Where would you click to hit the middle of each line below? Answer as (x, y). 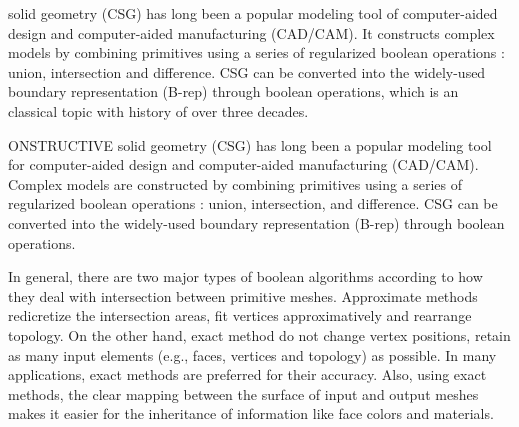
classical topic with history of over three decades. (158, 110)
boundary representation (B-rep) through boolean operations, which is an (233, 91)
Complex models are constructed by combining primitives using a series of (235, 183)
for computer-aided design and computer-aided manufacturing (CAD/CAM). (243, 164)
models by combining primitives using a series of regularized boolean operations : (256, 52)
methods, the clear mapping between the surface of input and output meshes (243, 393)
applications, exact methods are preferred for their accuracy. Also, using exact (247, 374)
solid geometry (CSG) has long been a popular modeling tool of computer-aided (253, 13)
